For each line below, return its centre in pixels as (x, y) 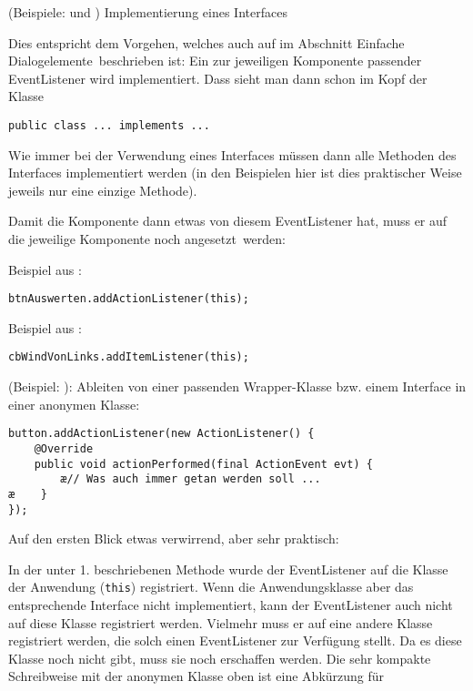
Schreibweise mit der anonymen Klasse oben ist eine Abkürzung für (196, 676)
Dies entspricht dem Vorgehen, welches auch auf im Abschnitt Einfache (206, 42)
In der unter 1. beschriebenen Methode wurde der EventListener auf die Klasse (228, 569)
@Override (64, 448)
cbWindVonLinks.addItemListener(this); (129, 357)
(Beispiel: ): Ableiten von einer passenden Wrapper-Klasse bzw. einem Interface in (237, 386)
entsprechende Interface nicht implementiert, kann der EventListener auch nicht (231, 605)
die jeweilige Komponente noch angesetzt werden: (147, 239)
